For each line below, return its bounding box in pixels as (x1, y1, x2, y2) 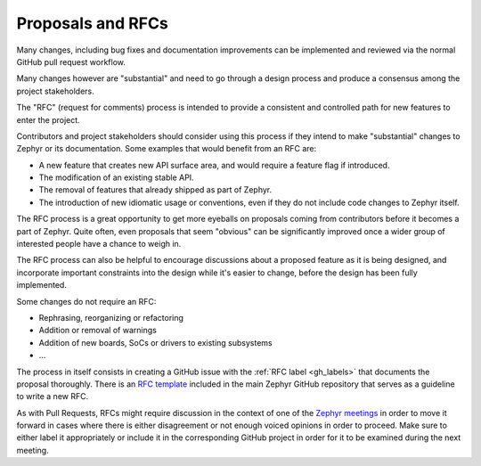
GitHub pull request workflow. (16, 56, 126, 67)
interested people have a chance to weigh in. (16, 239, 182, 249)
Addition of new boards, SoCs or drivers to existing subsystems (38, 337, 273, 347)
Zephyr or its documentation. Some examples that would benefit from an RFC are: (16, 143, 317, 154)
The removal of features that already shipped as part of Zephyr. (38, 184, 273, 195)
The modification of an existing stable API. (38, 172, 195, 183)
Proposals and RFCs (16, 13, 168, 33)
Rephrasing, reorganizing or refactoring (38, 312, 184, 323)
